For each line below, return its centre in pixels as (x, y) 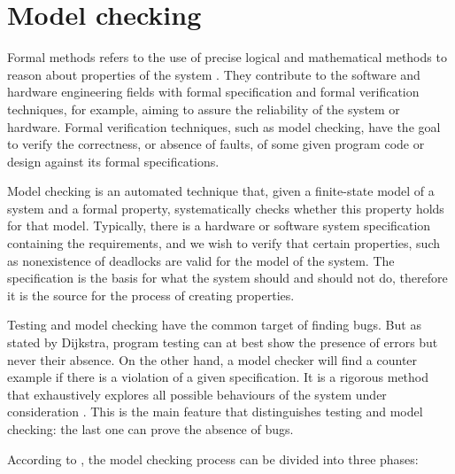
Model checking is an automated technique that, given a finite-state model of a (221, 191)
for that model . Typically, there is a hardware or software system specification (219, 225)
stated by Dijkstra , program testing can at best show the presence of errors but (223, 342)
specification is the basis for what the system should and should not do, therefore (227, 278)
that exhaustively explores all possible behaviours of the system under (197, 394)
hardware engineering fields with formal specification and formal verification (213, 92)
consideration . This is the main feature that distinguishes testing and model (215, 412)
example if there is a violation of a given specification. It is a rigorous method (218, 377)
